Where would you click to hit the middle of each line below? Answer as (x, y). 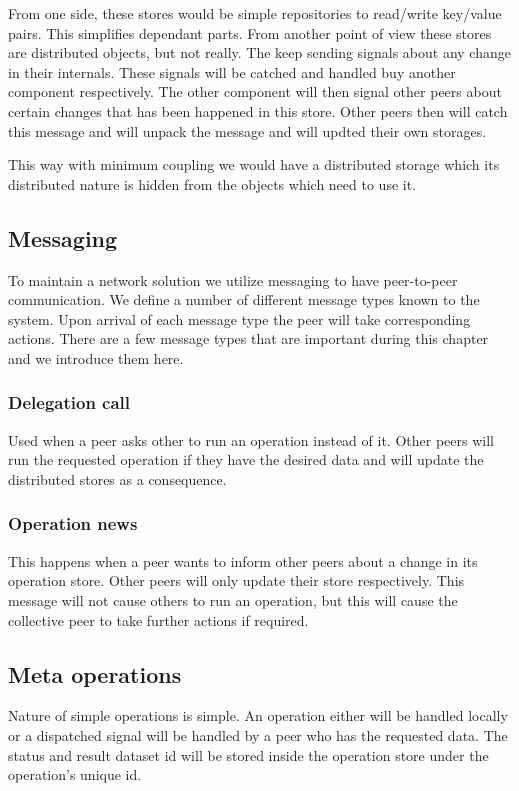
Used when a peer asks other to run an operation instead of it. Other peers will (251, 439)
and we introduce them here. (96, 357)
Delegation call (69, 402)
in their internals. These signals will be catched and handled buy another (232, 71)
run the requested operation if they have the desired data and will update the (246, 459)
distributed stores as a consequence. (117, 478)
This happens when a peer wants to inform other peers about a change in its (243, 560)
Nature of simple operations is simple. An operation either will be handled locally (258, 715)
